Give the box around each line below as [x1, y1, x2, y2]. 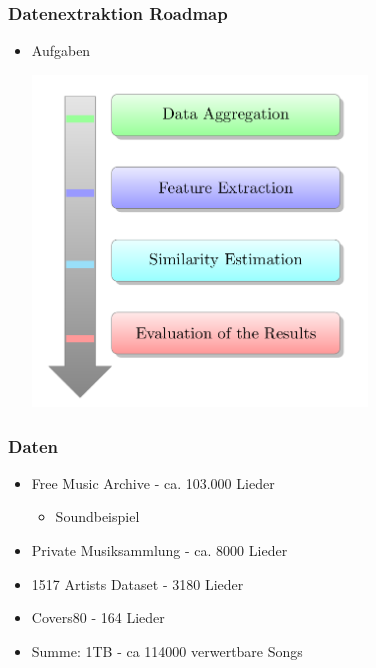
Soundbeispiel [55, 506, 140, 527]
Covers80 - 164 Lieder [31, 607, 165, 628]
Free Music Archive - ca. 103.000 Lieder [31, 472, 275, 493]
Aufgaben [31, 40, 91, 61]
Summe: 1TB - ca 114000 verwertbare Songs [31, 640, 303, 661]
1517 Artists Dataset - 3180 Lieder [31, 573, 244, 594]
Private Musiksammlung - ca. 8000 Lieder [31, 540, 288, 560]
